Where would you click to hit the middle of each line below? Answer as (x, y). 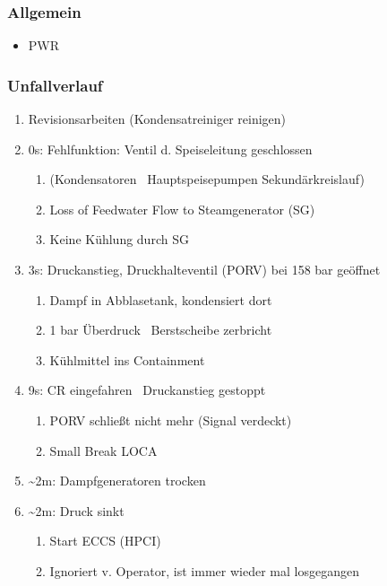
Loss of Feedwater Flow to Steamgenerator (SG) (182, 209)
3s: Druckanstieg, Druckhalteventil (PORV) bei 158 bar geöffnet (204, 269)
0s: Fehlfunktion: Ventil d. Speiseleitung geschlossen (170, 149)
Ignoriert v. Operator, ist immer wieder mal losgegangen (204, 570)
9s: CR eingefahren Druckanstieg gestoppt (147, 390)
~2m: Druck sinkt (76, 510)
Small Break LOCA (103, 450)
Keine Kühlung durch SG (119, 239)
